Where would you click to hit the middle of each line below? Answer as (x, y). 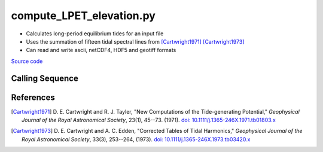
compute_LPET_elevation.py (83, 16)
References (33, 97)
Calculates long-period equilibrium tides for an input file (95, 34)
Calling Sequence (45, 78)
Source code (27, 61)
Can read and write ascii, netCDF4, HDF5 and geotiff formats (101, 50)
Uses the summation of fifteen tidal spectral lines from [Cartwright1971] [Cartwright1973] (135, 41)
